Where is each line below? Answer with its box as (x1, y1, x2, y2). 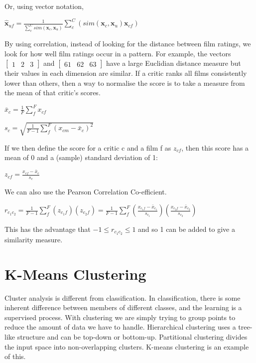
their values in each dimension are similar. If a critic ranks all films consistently (4, 68, 247, 78)
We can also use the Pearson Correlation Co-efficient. (4, 186, 167, 197)
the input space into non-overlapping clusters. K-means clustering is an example (4, 341, 249, 352)
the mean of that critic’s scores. (4, 87, 101, 98)
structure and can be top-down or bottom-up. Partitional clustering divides (17, 331, 248, 342)
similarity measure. (4, 234, 63, 244)
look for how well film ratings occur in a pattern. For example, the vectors (4, 48, 231, 58)
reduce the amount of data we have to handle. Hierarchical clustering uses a (4, 322, 236, 332)
